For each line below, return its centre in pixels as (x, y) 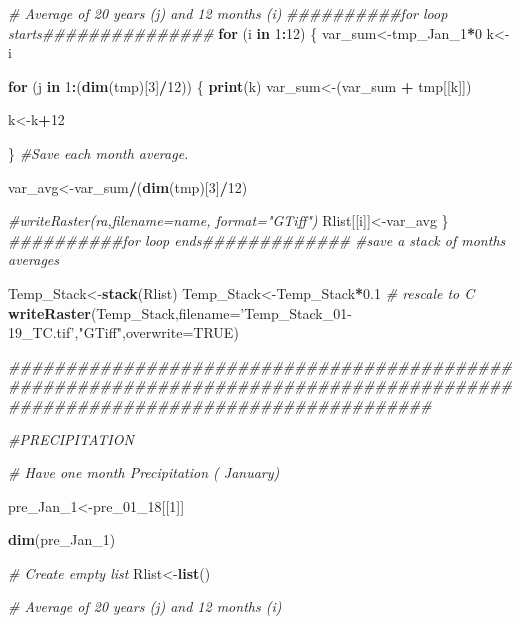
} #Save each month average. (98, 152)
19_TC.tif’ (41, 332)
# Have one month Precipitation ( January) (144, 472)
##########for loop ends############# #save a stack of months (257, 239)
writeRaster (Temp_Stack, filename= (124, 312)
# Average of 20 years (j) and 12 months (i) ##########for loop (228, 13)
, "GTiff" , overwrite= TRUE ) (156, 332)
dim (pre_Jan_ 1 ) (62, 539)
